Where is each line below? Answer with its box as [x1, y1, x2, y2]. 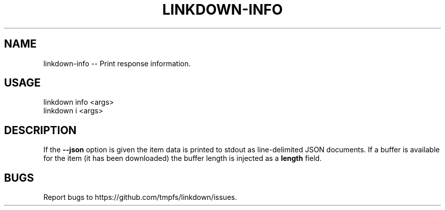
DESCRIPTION [4, 123, 77, 137]
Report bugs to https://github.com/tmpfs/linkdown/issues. [43, 193, 237, 202]
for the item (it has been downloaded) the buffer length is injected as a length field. [43, 154, 322, 163]
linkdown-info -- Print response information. [43, 59, 191, 68]
